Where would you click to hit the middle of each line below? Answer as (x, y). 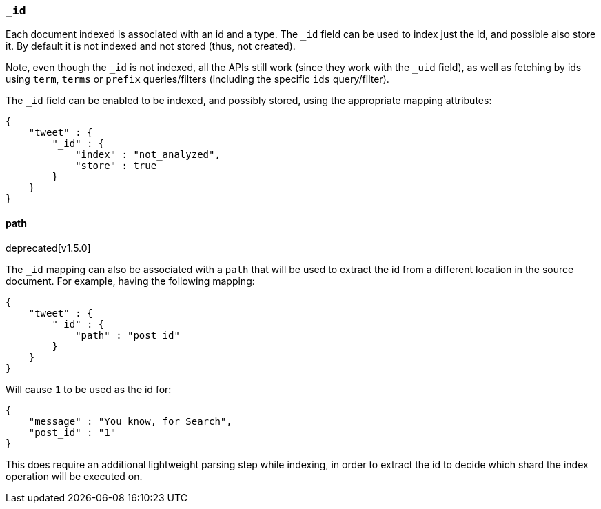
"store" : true (116, 166)
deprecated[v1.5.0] (48, 248)
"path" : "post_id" (128, 335)
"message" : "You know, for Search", (130, 421)
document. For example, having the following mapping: (130, 281)
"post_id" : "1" (72, 432)
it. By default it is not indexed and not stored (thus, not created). (151, 46)
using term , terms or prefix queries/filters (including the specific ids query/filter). (197, 79)
